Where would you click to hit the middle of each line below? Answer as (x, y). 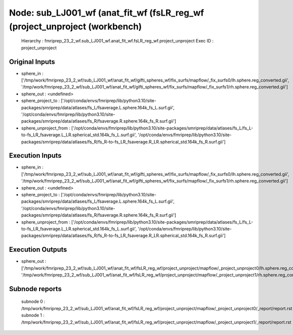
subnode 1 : (33, 315)
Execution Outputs (38, 250)
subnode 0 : (33, 302)
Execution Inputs (35, 156)
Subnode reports (35, 289)
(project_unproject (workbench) (75, 26)
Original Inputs (32, 62)
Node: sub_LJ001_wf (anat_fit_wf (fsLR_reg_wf (107, 13)
